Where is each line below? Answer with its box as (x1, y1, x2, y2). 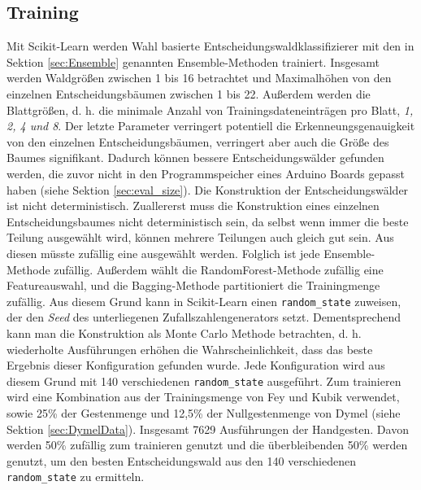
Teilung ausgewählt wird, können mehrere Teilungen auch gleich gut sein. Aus (7, 229, 394, 246)
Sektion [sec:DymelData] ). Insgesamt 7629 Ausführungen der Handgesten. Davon (7, 420, 409, 437)
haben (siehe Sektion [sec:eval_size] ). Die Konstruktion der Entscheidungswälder (7, 181, 409, 198)
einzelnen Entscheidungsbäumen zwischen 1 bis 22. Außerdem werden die (7, 85, 371, 102)
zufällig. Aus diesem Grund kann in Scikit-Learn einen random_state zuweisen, (7, 292, 401, 309)
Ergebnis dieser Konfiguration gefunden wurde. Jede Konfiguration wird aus (7, 357, 385, 374)
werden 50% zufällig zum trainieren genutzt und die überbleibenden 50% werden (7, 436, 408, 453)
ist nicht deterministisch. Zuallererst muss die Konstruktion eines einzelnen (7, 197, 380, 214)
